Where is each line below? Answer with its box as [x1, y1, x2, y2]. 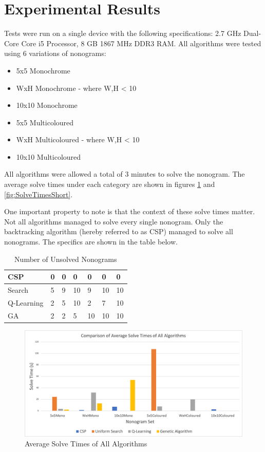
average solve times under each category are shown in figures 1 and [4, 179, 215, 190]
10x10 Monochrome [16, 100, 78, 110]
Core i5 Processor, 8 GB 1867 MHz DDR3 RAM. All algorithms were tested [21, 37, 261, 48]
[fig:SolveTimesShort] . [4, 189, 73, 199]
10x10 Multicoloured [16, 151, 81, 162]
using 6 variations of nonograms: [4, 48, 106, 59]
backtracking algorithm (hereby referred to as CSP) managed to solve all [4, 226, 233, 237]
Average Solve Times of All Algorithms [25, 438, 147, 449]
